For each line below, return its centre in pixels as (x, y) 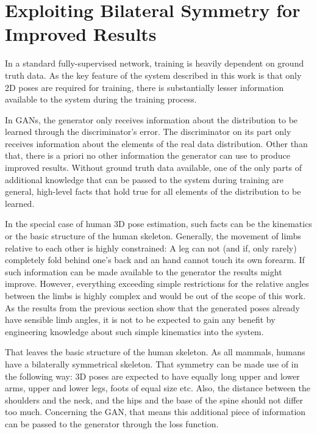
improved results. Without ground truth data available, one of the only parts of (153, 168)
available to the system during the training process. (101, 99)
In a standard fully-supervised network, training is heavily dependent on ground (155, 63)
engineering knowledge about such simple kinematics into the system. (134, 331)
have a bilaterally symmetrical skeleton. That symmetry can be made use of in (152, 363)
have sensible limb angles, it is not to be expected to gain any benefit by (140, 320)
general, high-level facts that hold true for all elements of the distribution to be (153, 191)
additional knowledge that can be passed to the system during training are (144, 179)
